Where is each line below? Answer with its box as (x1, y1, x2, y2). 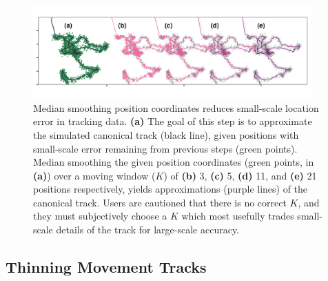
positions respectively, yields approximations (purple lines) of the (33, 182, 308, 196)
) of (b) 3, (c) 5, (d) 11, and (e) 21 (163, 168, 317, 182)
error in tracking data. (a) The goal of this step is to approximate (33, 114, 312, 128)
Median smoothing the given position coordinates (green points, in (33, 155, 314, 169)
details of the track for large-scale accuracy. (56, 222, 240, 237)
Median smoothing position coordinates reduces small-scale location (33, 100, 319, 115)
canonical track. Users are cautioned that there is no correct (33, 195, 287, 209)
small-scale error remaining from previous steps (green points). (33, 141, 298, 155)
